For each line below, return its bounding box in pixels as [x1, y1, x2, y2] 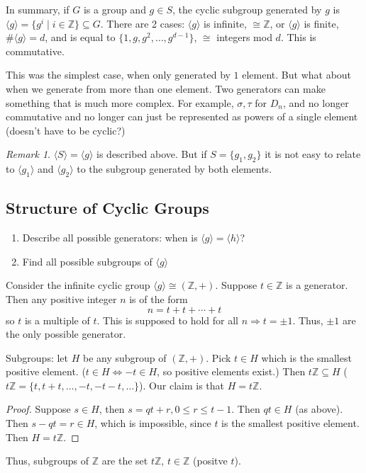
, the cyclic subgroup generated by [172, 2, 322, 16]
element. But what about [242, 67, 352, 82]
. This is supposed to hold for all [96, 312, 238, 327]
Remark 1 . [6, 147, 50, 161]
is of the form [129, 291, 188, 306]
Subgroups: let [6, 350, 69, 365]
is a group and [83, 2, 146, 16]
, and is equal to [45, 30, 116, 45]
